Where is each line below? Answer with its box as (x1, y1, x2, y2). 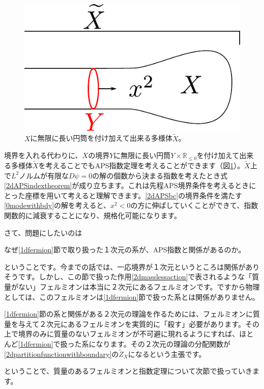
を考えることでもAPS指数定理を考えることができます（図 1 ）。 (38, 160, 245, 171)
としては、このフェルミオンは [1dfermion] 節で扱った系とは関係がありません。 (4, 291, 259, 302)
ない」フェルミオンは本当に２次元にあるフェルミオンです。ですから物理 (18, 281, 260, 292)
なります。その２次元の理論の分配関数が (96, 338, 231, 349)
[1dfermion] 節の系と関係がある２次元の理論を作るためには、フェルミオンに (4, 308, 253, 319)
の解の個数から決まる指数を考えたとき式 (92, 170, 228, 180)
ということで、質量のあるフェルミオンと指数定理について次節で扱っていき (4, 366, 252, 376)
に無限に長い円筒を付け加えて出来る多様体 (30, 133, 172, 143)
